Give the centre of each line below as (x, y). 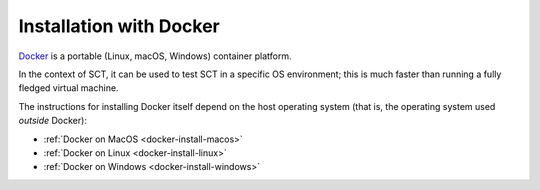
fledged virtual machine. (68, 88)
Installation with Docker (119, 26)
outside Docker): (52, 121)
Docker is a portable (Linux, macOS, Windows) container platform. (155, 56)
